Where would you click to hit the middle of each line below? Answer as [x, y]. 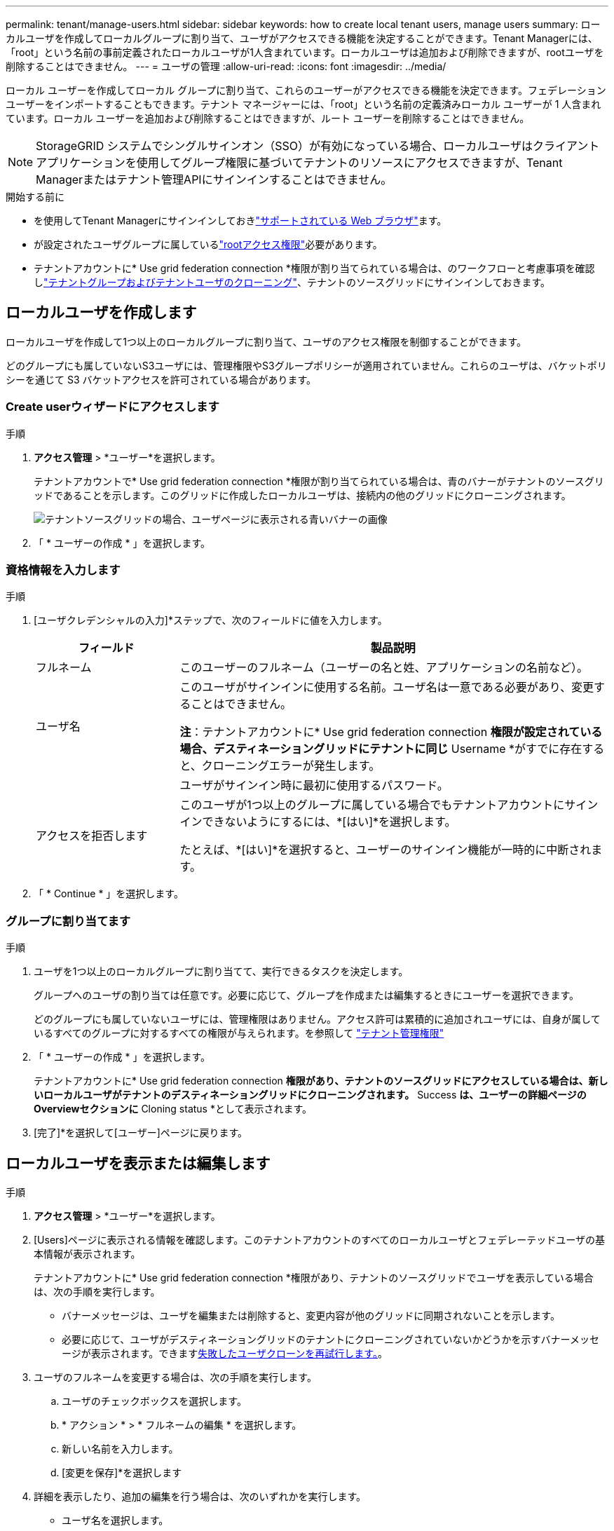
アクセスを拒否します [92, 836]
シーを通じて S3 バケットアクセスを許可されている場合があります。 [161, 379]
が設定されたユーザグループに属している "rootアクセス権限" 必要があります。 [208, 244]
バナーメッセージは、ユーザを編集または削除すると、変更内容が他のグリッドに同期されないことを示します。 [311, 1315]
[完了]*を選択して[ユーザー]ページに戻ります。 [141, 1133]
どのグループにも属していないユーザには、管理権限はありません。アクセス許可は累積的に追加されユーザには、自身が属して [317, 1019]
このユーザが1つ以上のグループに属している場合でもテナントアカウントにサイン [389, 805]
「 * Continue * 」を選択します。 [109, 894]
